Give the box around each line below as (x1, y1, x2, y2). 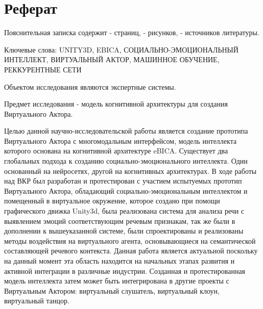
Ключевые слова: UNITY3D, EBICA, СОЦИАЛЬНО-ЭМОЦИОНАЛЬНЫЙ (4, 44, 238, 55)
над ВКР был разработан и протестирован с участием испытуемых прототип (4, 175, 242, 186)
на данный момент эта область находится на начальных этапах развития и (4, 255, 235, 266)
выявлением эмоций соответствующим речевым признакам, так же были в (4, 215, 235, 226)
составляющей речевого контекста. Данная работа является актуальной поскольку (4, 245, 258, 256)
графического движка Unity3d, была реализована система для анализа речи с (4, 205, 245, 216)
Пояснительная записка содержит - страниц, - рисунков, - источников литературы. (4, 27, 259, 38)
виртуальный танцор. (4, 295, 69, 306)
